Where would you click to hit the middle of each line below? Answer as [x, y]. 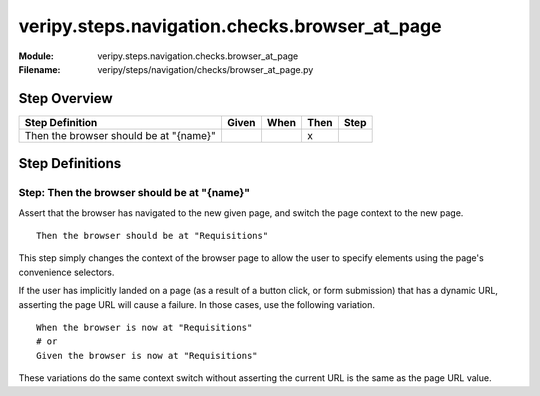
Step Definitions [70, 163]
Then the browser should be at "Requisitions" [152, 235]
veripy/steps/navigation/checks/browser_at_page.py [205, 69]
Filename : [39, 69]
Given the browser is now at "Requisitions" [147, 355]
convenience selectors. [66, 272]
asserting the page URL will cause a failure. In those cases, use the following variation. [196, 304]
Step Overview [66, 98]
